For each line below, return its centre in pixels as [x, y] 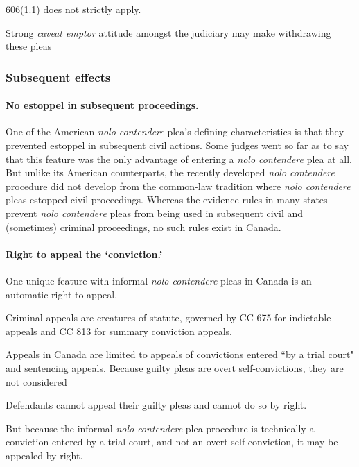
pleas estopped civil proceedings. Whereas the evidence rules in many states [167, 199]
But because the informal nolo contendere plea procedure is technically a [160, 428]
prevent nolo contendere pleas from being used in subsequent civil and [155, 213]
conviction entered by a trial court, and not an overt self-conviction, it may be [172, 442]
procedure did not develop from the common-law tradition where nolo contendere [178, 186]
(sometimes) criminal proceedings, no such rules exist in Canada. [143, 227]
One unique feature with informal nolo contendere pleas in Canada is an [159, 280]
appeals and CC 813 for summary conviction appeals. [119, 331]
